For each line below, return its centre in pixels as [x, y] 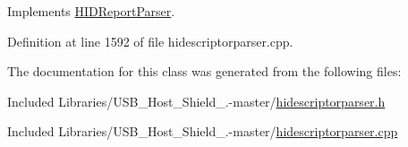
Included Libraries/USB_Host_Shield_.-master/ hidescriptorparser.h [196, 101]
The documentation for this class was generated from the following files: [204, 71]
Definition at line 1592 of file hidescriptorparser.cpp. [150, 41]
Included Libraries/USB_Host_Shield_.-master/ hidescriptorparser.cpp [203, 131]
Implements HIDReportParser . [91, 11]
